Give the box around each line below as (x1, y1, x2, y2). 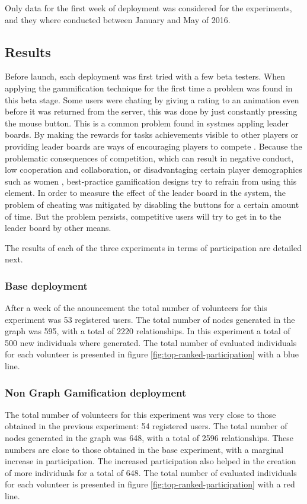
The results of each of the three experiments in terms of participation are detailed (5, 241, 302, 253)
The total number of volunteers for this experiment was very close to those (5, 408, 276, 420)
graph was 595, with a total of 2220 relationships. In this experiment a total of (5, 325, 290, 337)
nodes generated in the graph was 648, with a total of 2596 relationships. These (5, 432, 293, 444)
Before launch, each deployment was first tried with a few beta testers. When (5, 70, 286, 83)
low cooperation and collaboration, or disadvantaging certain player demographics (5, 163, 302, 176)
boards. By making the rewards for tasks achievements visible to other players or (5, 128, 299, 141)
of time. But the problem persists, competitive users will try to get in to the (5, 210, 282, 222)
